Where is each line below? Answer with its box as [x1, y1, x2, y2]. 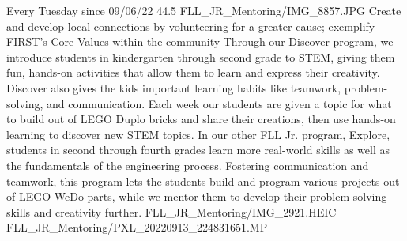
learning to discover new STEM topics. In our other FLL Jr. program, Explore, [6, 126, 390, 142]
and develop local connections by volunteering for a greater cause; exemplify [6, 17, 375, 34]
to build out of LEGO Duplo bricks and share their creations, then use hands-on [6, 111, 396, 127]
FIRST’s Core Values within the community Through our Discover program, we [6, 33, 394, 50]
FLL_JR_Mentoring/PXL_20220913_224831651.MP [6, 219, 268, 235]
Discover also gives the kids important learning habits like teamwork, [6, 79, 341, 96]
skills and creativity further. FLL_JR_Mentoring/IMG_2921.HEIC [6, 203, 337, 220]
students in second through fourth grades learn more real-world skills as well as [6, 141, 390, 158]
